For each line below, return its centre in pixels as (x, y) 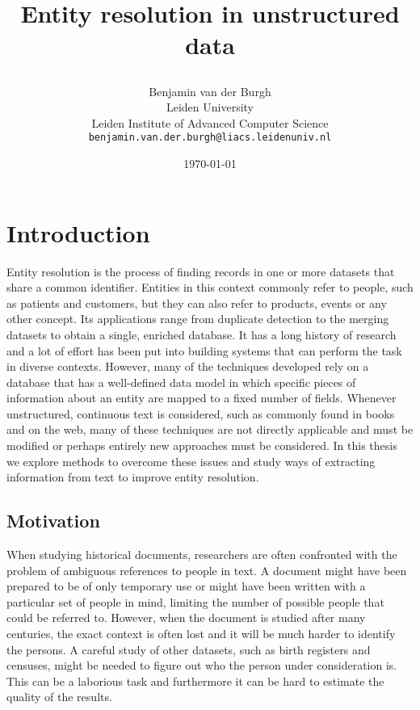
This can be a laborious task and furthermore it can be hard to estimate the (195, 681)
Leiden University (210, 107)
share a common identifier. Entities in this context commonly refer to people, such (210, 287)
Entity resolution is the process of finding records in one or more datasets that (201, 271)
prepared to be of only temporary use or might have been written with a (186, 586)
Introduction (78, 232)
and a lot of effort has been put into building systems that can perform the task (204, 350)
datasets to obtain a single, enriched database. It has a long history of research (202, 334)
